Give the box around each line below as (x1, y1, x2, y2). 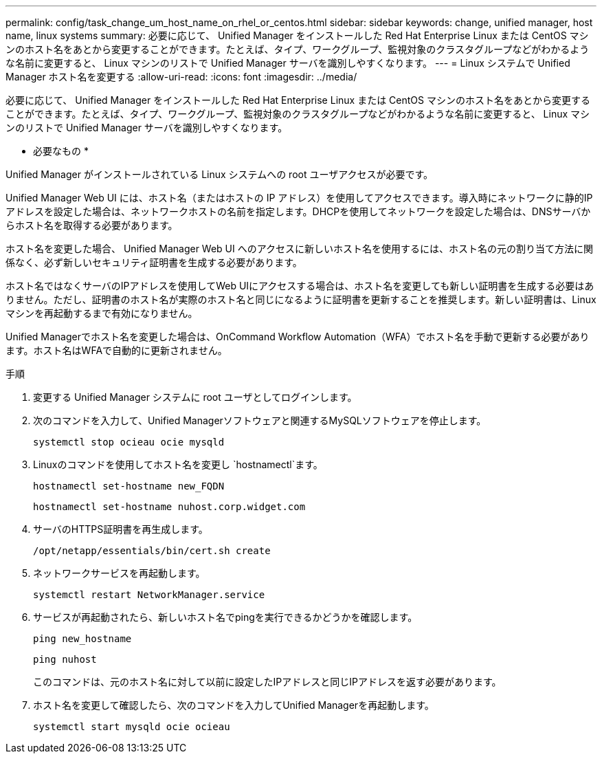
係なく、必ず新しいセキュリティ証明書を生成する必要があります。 (5, 256, 302, 268)
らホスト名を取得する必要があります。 (5, 219, 178, 231)
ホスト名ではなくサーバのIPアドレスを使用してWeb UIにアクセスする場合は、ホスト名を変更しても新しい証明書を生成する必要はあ (5, 280, 594, 291)
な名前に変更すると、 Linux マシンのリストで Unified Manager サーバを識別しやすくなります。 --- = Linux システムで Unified (5, 57, 570, 69)
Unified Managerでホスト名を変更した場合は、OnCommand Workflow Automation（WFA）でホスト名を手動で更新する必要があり (5, 331, 590, 342)
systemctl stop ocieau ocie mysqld (33, 437, 225, 448)
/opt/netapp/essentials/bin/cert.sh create (33, 545, 271, 556)
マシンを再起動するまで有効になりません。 (5, 307, 198, 319)
